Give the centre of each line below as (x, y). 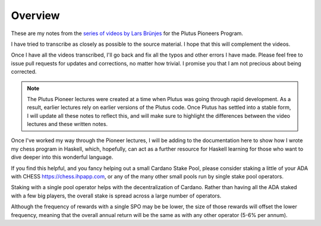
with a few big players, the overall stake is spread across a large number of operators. (116, 196)
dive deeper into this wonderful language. (62, 157)
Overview (35, 15)
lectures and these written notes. (67, 124)
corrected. (24, 72)
